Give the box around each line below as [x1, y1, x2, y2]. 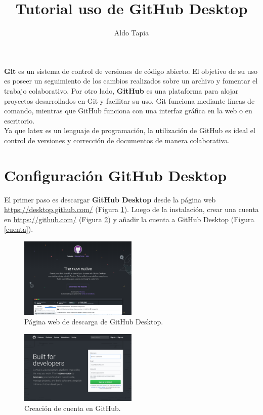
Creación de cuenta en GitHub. [24, 402, 121, 413]
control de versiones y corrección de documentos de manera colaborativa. [4, 135, 230, 145]
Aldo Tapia [114, 27, 149, 38]
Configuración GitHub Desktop [4, 164, 227, 185]
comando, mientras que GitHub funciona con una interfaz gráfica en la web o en [4, 105, 252, 116]
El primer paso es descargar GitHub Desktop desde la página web [4, 194, 216, 204]
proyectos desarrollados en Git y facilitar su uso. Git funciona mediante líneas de [4, 95, 255, 106]
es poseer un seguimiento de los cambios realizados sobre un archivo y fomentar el [4, 75, 258, 86]
